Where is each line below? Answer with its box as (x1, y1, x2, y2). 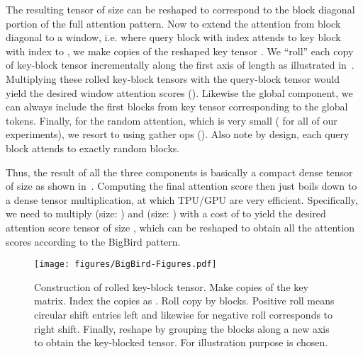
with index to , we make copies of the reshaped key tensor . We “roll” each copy (6, 43, 354, 58)
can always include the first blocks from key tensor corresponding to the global (6, 99, 348, 114)
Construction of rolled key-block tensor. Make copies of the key (34, 279, 308, 294)
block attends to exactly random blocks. (6, 140, 180, 155)
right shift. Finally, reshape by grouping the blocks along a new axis (34, 321, 330, 336)
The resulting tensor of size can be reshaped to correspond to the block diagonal (6, 2, 355, 16)
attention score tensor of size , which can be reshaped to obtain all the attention (6, 219, 354, 234)
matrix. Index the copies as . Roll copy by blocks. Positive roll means (34, 293, 335, 308)
